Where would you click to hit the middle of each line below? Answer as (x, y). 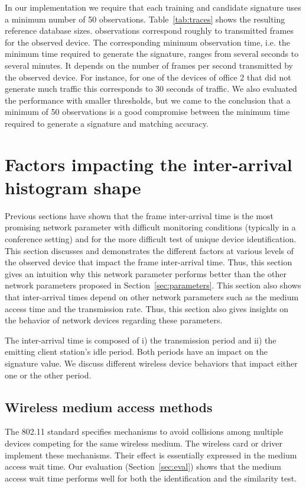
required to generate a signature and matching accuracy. (107, 123)
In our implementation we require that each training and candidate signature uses (153, 7)
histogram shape (73, 187)
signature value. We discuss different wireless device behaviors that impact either (151, 363)
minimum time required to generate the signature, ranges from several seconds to (152, 54)
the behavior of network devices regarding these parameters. (114, 320)
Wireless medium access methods (109, 407)
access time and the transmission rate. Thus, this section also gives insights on (147, 308)
